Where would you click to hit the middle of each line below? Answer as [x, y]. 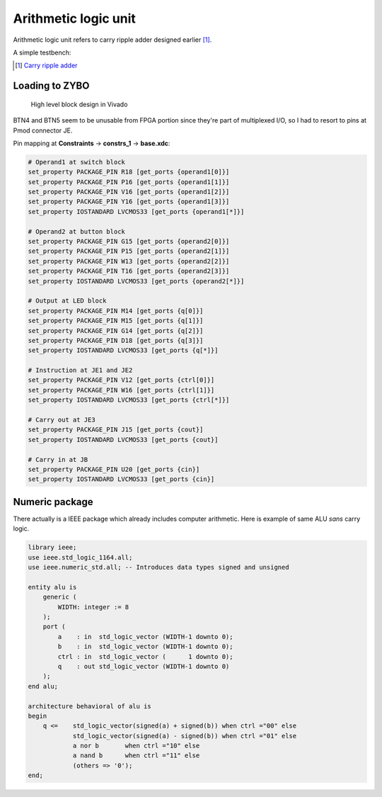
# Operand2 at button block [76, 231]
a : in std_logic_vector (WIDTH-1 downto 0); [145, 637]
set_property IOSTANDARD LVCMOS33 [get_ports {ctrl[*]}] [129, 400]
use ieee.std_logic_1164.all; [80, 557]
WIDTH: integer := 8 [93, 607]
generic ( [60, 597]
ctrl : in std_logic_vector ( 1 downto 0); [145, 656]
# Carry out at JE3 [62, 420]
